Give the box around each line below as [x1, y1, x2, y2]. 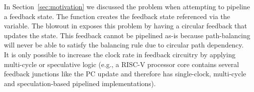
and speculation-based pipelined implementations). [4, 78, 156, 88]
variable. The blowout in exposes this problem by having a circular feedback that [4, 21, 247, 31]
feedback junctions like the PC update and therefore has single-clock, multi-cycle [4, 69, 246, 79]
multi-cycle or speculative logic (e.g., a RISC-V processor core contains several [4, 59, 239, 69]
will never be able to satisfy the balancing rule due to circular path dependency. [4, 40, 244, 50]
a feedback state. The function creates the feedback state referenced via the [4, 11, 230, 21]
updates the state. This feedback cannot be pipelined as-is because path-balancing [4, 30, 251, 40]
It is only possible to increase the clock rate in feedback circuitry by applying [4, 49, 235, 59]
